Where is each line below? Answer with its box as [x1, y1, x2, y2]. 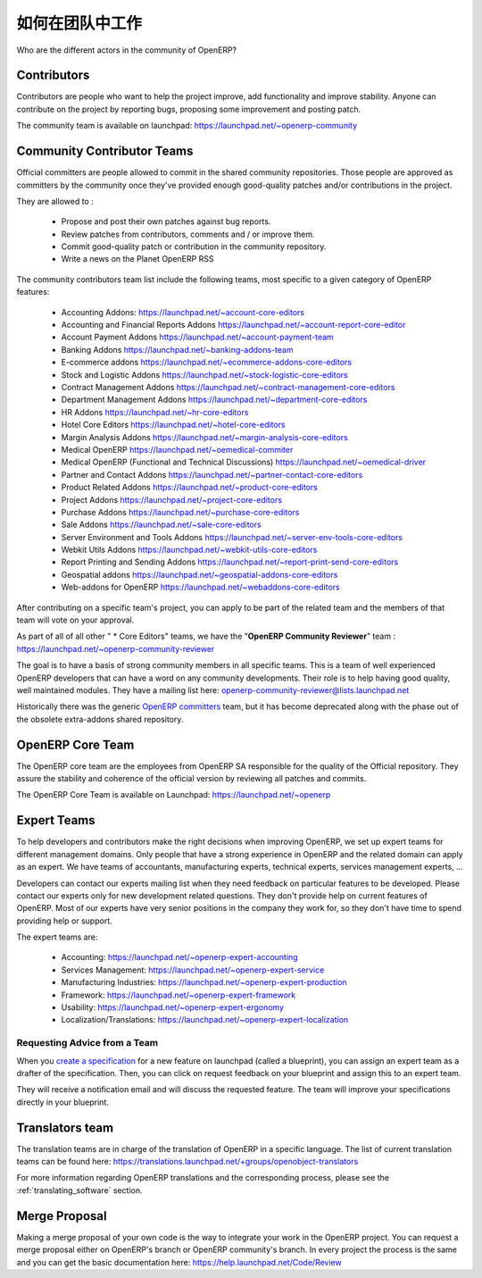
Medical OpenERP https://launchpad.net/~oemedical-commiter [61, 444, 294, 455]
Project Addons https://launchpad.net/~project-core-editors [61, 494, 283, 505]
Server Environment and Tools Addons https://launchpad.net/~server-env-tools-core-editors [61, 531, 403, 542]
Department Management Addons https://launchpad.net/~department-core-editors [61, 394, 368, 405]
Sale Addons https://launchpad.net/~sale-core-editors [61, 519, 262, 530]
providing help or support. [16, 915, 113, 926]
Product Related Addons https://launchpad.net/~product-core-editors [61, 482, 319, 493]
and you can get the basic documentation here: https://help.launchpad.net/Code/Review [16, 1257, 343, 1267]
